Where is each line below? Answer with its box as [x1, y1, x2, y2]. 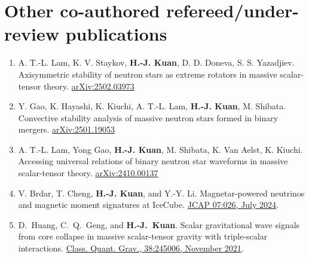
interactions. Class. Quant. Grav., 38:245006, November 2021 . [18, 242, 244, 254]
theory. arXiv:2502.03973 [43, 79, 134, 92]
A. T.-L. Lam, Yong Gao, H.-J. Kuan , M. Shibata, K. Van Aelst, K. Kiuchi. [18, 143, 303, 155]
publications [65, 21, 167, 46]
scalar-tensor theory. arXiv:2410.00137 [18, 167, 158, 179]
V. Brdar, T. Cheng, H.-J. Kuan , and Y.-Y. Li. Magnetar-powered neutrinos [18, 186, 305, 199]
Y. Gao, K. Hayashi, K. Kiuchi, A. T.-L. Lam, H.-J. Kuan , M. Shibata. [18, 100, 286, 112]
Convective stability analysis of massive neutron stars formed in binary [18, 111, 279, 124]
